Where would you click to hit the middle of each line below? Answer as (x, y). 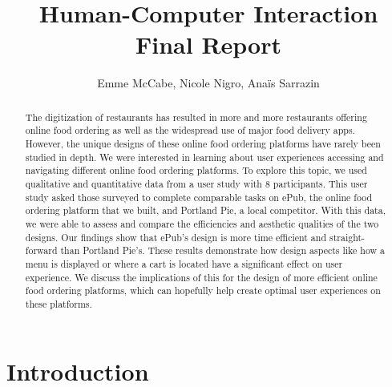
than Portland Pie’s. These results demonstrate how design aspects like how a (223, 250)
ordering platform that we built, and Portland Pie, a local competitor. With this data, (205, 210)
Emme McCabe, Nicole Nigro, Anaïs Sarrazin (208, 83)
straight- (347, 237)
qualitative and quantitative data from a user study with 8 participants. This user (196, 183)
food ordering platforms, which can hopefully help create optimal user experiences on (203, 290)
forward (41, 250)
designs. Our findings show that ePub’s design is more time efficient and (176, 237)
